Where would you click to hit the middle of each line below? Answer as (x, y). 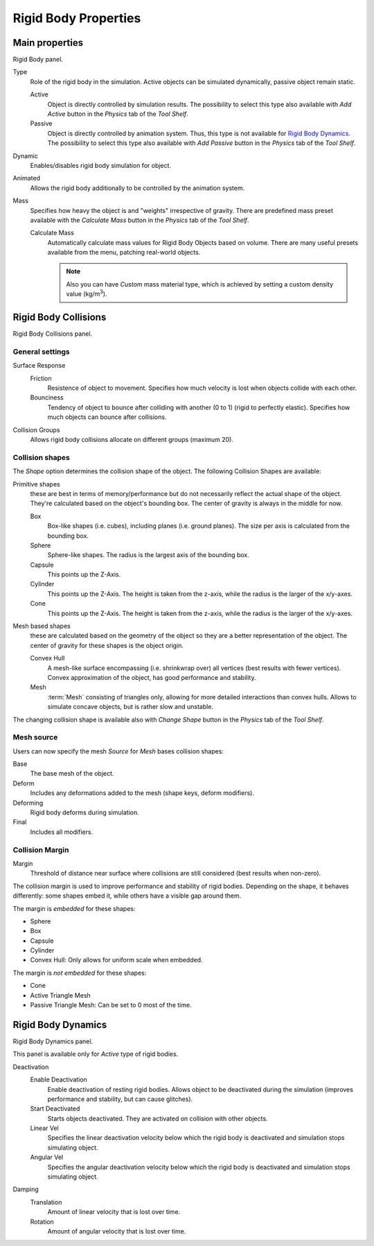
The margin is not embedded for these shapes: (80, 973)
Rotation (42, 1222)
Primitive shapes (36, 484)
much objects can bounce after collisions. (107, 417)
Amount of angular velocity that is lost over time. (117, 1231)
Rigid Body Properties (77, 18)
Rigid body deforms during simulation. (84, 812)
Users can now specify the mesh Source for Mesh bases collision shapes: (118, 751)
